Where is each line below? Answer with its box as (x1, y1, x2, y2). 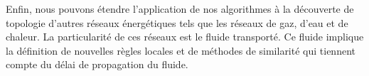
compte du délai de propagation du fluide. (6, 57, 188, 72)
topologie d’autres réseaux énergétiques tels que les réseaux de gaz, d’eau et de (6, 15, 348, 30)
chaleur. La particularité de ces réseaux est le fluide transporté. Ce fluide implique (6, 29, 364, 44)
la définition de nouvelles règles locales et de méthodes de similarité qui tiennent (6, 43, 355, 58)
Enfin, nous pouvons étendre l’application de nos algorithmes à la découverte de (6, 1, 354, 16)
